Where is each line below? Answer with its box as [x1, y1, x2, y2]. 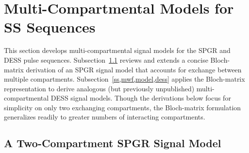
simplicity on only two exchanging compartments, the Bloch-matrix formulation [4, 102, 241, 112]
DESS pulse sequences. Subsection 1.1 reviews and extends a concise [4, 54, 208, 65]
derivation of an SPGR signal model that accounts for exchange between [26, 64, 242, 74]
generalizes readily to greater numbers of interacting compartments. [4, 112, 205, 122]
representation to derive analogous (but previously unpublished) [4, 83, 195, 93]
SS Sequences [4, 17, 96, 37]
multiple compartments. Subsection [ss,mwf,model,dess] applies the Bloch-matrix [4, 74, 245, 84]
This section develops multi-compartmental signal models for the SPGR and [4, 45, 231, 55]
